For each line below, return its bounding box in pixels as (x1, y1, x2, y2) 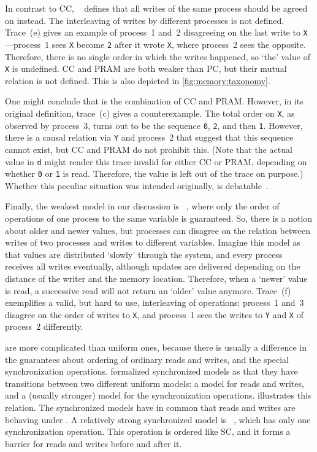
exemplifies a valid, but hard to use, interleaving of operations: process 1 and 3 (5, 296, 304, 309)
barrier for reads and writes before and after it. (5, 437, 182, 450)
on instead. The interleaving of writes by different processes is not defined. (5, 14, 285, 26)
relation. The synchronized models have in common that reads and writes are (5, 400, 296, 413)
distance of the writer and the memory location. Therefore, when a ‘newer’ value (5, 271, 308, 284)
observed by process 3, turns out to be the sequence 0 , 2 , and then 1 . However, (5, 119, 303, 131)
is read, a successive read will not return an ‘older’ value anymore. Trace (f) (5, 284, 291, 297)
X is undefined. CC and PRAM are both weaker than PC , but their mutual (5, 62, 287, 75)
